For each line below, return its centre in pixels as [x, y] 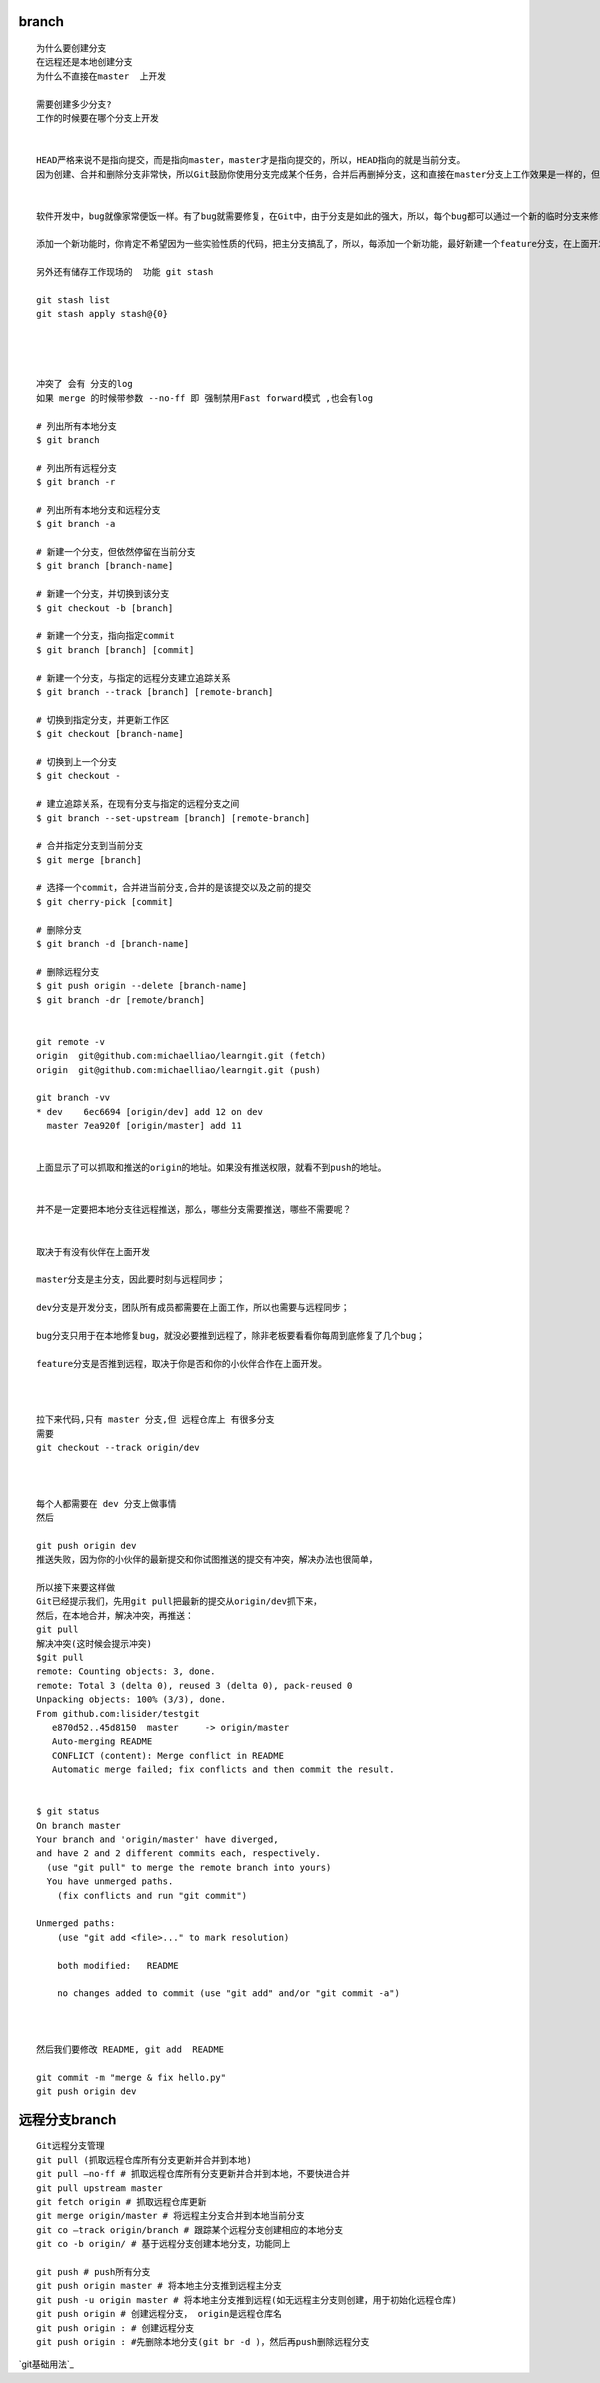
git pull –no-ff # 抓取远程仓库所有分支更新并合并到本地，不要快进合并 [193, 2174]
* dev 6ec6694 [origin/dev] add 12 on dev [150, 1111]
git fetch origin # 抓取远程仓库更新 [121, 2202]
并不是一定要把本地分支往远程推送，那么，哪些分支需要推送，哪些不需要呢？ [194, 1209]
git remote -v [70, 1041]
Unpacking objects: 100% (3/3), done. [131, 1699]
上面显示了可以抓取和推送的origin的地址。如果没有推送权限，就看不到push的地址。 [211, 1168]
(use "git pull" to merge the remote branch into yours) [189, 1867]
